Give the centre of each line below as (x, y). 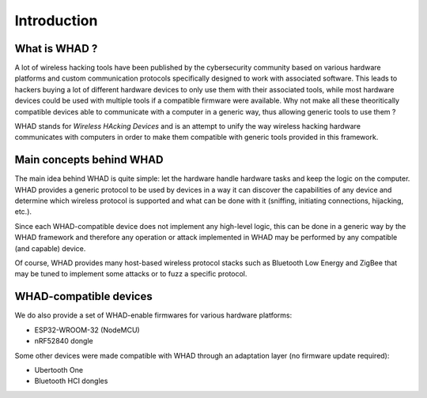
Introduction (56, 21)
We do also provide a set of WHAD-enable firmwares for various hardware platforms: (153, 315)
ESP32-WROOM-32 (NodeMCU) (87, 330)
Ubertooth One (59, 370)
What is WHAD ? (56, 49)
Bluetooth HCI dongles (71, 381)
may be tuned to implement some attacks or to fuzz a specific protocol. (131, 274)
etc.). (23, 212)
